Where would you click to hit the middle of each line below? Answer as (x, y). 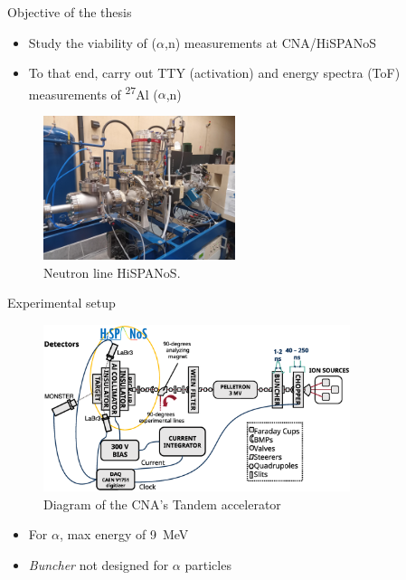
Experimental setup (61, 303)
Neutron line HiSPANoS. (112, 272)
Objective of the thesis (70, 12)
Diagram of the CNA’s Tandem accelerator (162, 504)
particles (208, 564)
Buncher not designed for (99, 564)
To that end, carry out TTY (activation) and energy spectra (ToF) (214, 73)
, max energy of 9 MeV (124, 534)
